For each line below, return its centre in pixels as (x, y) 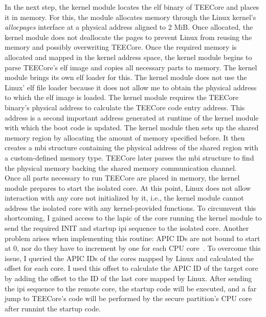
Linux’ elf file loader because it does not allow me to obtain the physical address (131, 87)
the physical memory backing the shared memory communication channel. (121, 167)
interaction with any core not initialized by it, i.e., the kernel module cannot (124, 198)
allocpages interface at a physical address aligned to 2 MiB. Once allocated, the (129, 27)
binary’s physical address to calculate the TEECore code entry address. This (125, 107)
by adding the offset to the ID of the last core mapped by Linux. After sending (128, 278)
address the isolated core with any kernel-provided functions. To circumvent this (130, 207)
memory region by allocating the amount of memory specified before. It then (125, 137)
